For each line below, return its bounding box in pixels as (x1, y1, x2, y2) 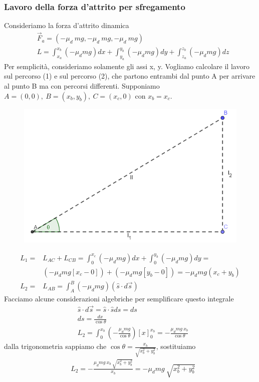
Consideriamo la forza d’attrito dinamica (4, 20, 129, 31)
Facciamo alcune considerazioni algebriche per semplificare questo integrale (4, 293, 234, 303)
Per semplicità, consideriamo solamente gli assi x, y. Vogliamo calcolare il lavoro (4, 61, 249, 71)
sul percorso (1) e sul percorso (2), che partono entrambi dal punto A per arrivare (4, 71, 255, 81)
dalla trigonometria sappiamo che (4, 341, 107, 351)
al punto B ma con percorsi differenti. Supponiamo (4, 81, 160, 91)
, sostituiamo (156, 341, 196, 351)
